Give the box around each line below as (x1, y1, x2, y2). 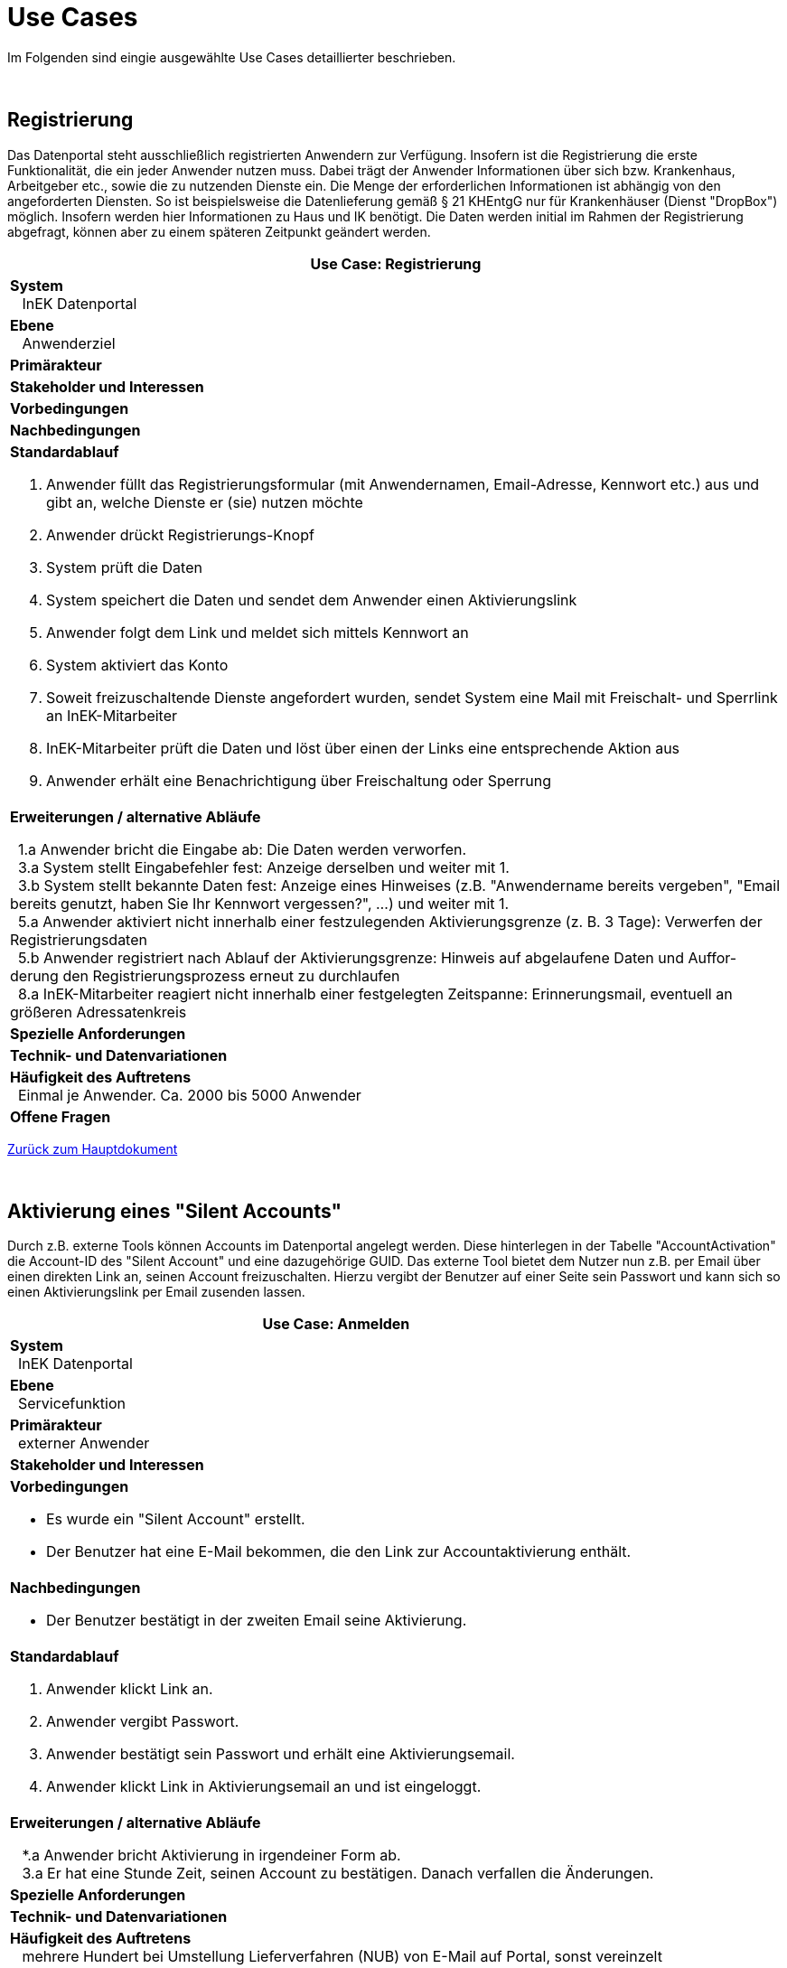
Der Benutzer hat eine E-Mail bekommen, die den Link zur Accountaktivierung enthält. (46, 1542, 632, 1561)
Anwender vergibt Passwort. (46, 1712, 239, 1731)
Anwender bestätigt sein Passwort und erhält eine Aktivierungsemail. (46, 1745, 515, 1764)
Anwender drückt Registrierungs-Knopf (46, 525, 314, 544)
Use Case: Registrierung (310, 254, 482, 273)
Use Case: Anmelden (262, 1315, 410, 1334)
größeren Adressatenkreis (10, 1002, 187, 1021)
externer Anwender (18, 1434, 150, 1453)
